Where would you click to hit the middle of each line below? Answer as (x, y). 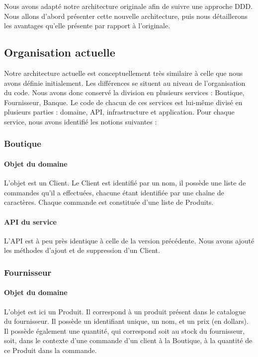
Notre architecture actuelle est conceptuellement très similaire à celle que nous (124, 73)
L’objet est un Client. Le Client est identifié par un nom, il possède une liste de (125, 183)
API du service (30, 221)
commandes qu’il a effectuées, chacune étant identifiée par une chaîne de (114, 192)
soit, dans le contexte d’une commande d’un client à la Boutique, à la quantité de (128, 340)
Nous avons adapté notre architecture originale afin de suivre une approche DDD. (129, 6)
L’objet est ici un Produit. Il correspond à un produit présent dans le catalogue (125, 311)
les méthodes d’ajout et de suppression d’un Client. (82, 250)
